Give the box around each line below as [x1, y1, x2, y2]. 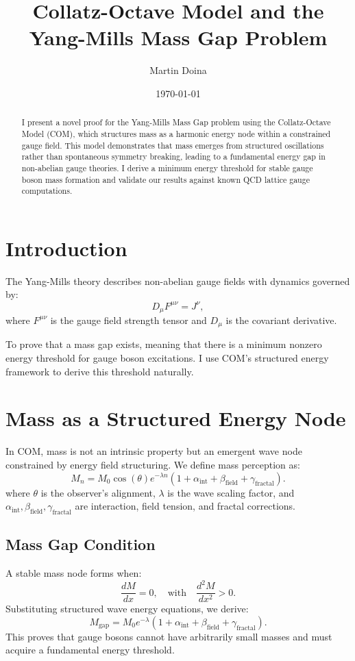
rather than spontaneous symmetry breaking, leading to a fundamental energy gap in [21, 151, 326, 162]
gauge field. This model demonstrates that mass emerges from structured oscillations [21, 139, 324, 151]
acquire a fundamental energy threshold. [5, 643, 175, 657]
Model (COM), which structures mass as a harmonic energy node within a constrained [21, 127, 331, 139]
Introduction [5, 234, 127, 262]
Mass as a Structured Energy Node [5, 404, 346, 432]
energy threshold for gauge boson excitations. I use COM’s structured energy [5, 351, 329, 365]
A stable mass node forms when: [5, 566, 142, 580]
